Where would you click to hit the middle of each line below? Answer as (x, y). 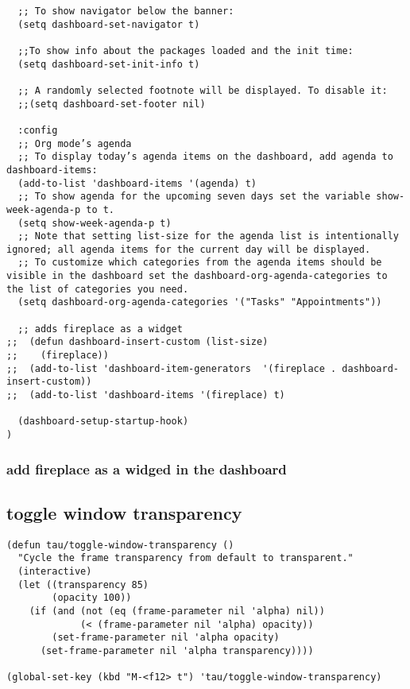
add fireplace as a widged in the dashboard (147, 468)
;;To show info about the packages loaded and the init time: (186, 50)
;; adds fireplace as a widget (100, 329)
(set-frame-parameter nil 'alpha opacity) (166, 638)
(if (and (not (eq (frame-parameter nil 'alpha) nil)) (177, 611)
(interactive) (55, 572)
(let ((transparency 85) (83, 584)
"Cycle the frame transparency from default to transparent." (186, 558)
